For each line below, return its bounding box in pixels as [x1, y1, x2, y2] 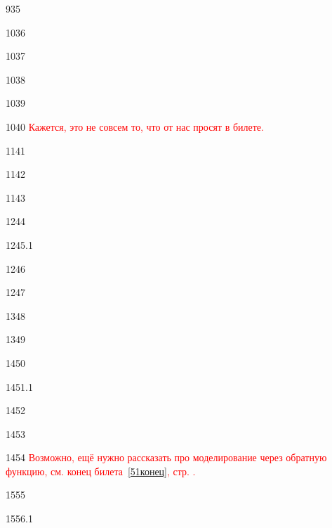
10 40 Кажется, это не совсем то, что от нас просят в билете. [6, 119, 264, 134]
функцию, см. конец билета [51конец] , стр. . [6, 463, 196, 478]
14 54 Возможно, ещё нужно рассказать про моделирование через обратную [6, 450, 327, 465]
